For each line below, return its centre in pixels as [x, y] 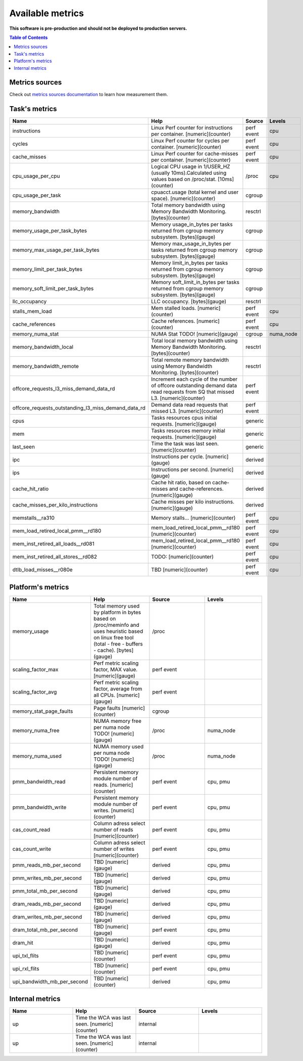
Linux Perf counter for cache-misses [195, 154]
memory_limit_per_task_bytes [47, 269]
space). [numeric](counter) [183, 199]
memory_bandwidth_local [43, 347]
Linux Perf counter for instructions [192, 128]
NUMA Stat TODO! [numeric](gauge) [195, 334]
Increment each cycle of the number [194, 379]
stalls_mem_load [32, 311]
